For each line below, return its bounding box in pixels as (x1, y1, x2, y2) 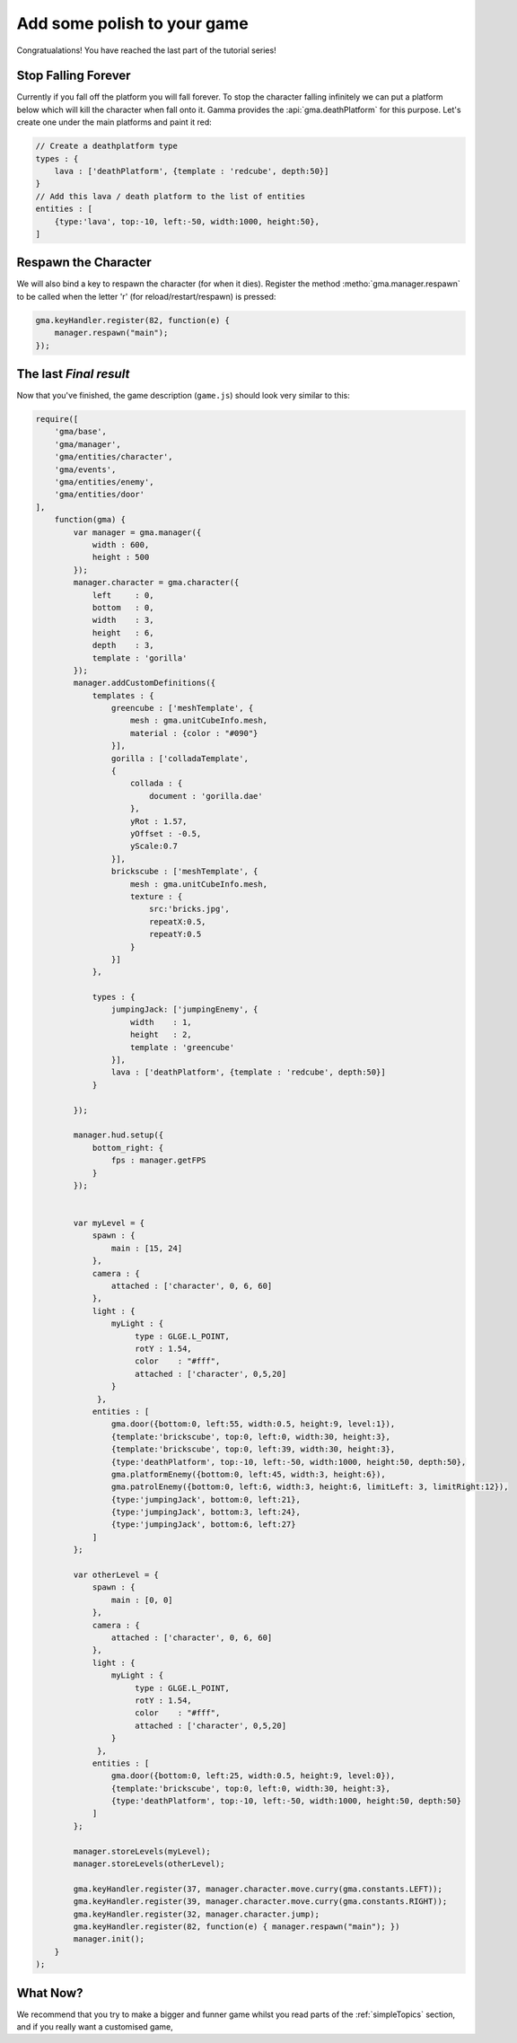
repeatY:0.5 (148, 929, 202, 940)
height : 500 (92, 552, 150, 563)
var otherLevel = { (73, 1570, 159, 1580)
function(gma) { (54, 514, 126, 525)
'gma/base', (54, 426, 108, 437)
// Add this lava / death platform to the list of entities (35, 191, 306, 201)
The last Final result (16, 366, 130, 381)
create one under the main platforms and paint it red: (16, 117, 213, 127)
